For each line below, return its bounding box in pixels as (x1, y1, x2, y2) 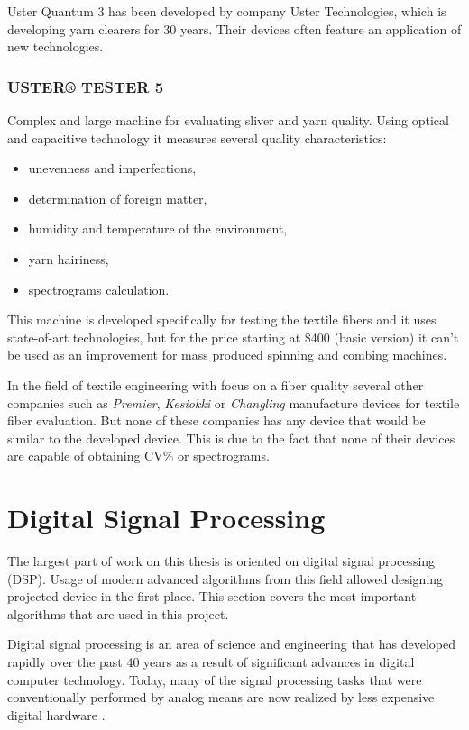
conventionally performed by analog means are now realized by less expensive (7, 688, 435, 707)
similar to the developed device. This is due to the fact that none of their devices (7, 428, 455, 447)
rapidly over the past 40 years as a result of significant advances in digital (7, 652, 415, 671)
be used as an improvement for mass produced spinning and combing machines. (7, 345, 447, 364)
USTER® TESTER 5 (7, 75, 164, 97)
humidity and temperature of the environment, (28, 219, 288, 238)
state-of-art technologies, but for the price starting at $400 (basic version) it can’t (7, 327, 459, 346)
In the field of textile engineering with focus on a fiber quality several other (7, 375, 424, 394)
